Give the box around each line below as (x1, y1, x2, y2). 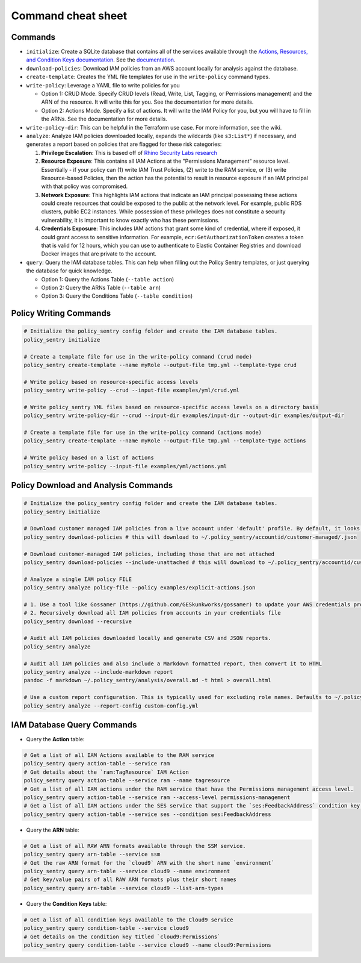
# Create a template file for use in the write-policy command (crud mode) (23, 353, 253, 360)
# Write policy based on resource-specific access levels (23, 378, 199, 385)
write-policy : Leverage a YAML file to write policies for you (26, 81, 180, 89)
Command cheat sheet (11, 9, 128, 22)
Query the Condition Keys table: (26, 900, 107, 907)
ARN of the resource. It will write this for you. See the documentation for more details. (41, 98, 254, 105)
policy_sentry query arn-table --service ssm (23, 851, 161, 858)
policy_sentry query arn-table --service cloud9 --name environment (23, 868, 230, 874)
